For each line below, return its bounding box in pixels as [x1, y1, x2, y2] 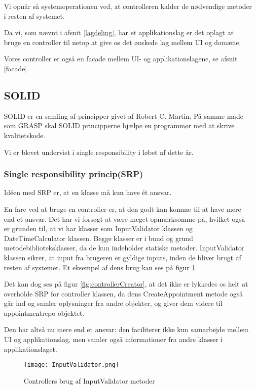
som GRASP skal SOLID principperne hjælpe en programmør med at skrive [4, 120, 235, 131]
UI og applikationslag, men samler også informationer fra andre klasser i [4, 334, 223, 344]
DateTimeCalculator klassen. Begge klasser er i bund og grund [4, 233, 193, 243]
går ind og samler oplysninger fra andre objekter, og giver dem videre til [4, 298, 223, 308]
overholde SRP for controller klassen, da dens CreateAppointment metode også [4, 288, 243, 298]
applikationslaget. [4, 343, 57, 354]
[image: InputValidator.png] [24, 361, 119, 369]
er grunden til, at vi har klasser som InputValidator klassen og [4, 223, 193, 234]
